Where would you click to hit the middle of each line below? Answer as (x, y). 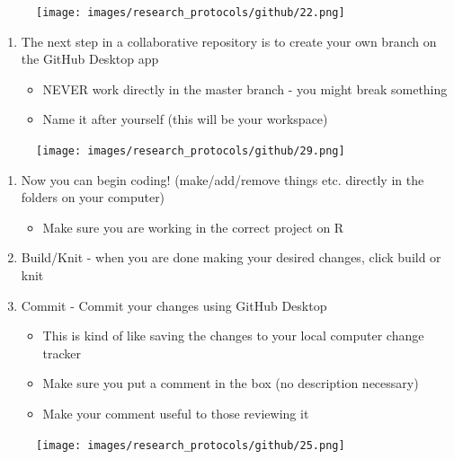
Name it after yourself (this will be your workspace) (185, 119)
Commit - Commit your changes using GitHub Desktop (174, 305)
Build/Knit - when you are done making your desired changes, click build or (231, 257)
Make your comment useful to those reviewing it (176, 414)
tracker (62, 353)
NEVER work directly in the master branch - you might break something (245, 88)
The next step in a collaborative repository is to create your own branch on (229, 41)
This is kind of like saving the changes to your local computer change (233, 335)
